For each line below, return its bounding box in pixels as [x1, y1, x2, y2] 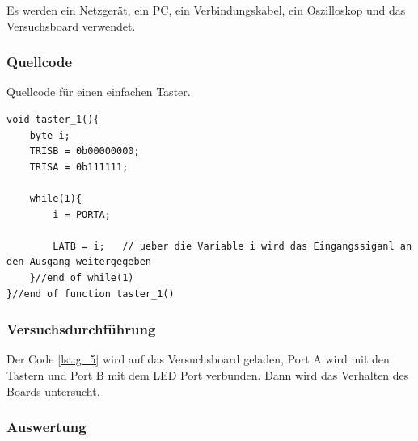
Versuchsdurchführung [6, 319, 156, 339]
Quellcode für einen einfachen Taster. [6, 83, 191, 100]
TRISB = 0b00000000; [29, 145, 140, 157]
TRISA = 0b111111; [29, 161, 129, 173]
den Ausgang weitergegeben [6, 256, 151, 268]
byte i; [29, 129, 70, 141]
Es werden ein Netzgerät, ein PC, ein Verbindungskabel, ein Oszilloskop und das [6, 2, 406, 18]
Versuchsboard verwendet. [6, 17, 136, 34]
